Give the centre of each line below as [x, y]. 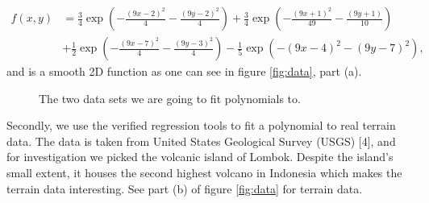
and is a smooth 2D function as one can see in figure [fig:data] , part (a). [184, 71]
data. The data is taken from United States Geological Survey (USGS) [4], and [201, 141]
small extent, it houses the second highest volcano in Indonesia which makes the [204, 173]
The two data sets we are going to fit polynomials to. [170, 98]
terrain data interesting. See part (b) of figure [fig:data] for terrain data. [185, 188]
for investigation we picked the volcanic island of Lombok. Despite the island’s [200, 157]
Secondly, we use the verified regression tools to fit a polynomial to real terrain [201, 125]
